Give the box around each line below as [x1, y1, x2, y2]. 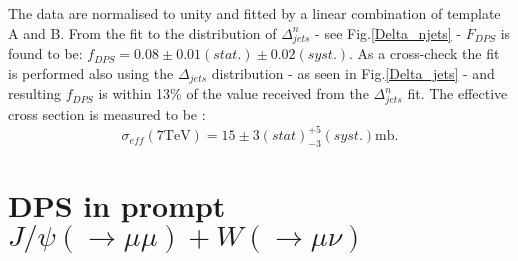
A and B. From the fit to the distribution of [8, 22, 277, 43]
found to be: [8, 43, 83, 64]
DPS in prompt [8, 185, 226, 226]
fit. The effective [407, 83, 508, 104]
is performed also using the [8, 62, 174, 83]
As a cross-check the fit [357, 43, 500, 64]
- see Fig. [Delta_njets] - [315, 22, 462, 43]
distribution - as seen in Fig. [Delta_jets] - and [211, 62, 495, 83]
